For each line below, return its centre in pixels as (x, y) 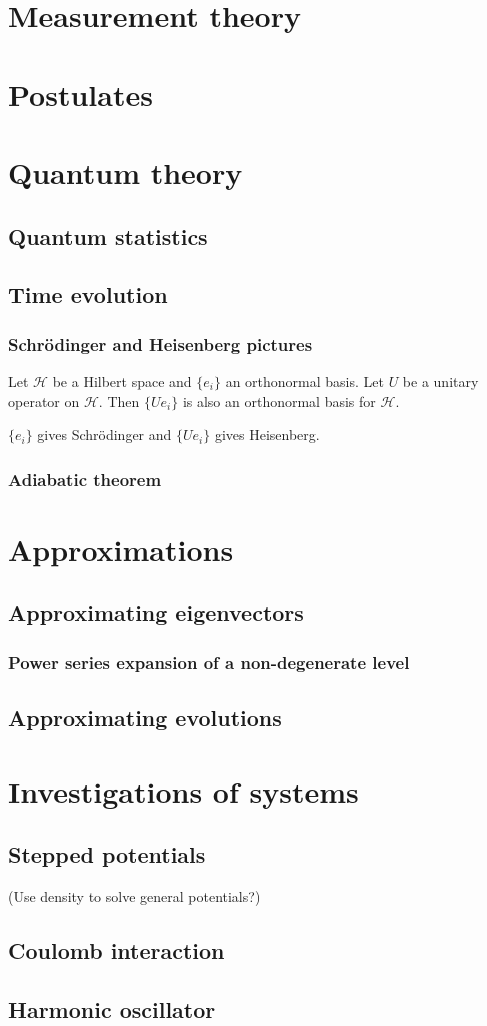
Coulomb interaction (116, 949)
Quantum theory (125, 171)
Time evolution (88, 294)
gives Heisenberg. (267, 434)
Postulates (80, 93)
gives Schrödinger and (104, 434)
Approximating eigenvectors (156, 612)
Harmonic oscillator (112, 1008)
